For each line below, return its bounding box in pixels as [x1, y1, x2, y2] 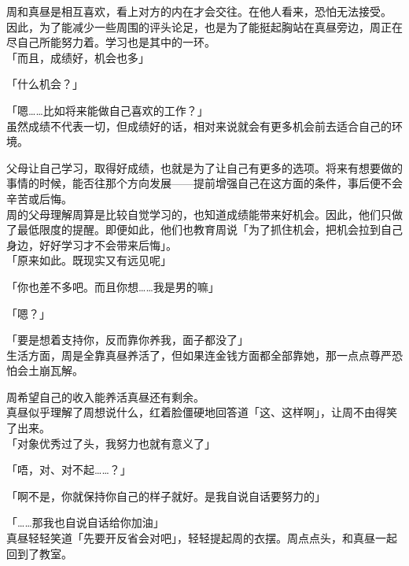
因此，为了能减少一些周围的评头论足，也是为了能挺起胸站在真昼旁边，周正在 [6, 18, 403, 35]
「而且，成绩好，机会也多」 [6, 49, 149, 65]
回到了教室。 [6, 545, 72, 561]
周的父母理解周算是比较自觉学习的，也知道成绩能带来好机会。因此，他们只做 [6, 205, 403, 222]
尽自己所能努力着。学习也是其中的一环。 [6, 34, 216, 50]
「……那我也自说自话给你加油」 [6, 514, 164, 531]
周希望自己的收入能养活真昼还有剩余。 [6, 388, 204, 405]
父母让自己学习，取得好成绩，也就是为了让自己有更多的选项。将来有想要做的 [6, 159, 403, 176]
